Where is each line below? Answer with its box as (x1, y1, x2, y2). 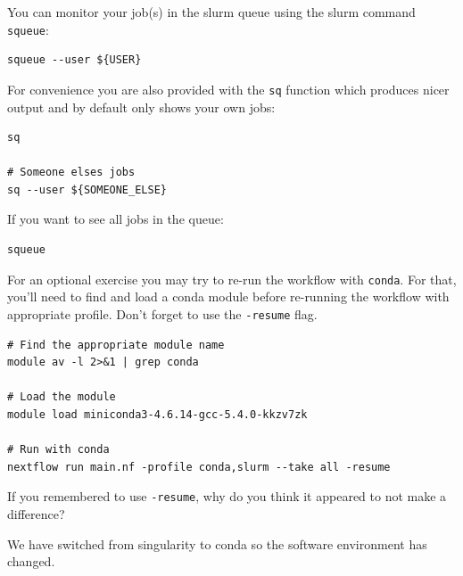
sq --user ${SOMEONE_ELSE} (7, 183, 167, 196)
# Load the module (7, 391, 116, 404)
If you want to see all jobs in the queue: (7, 210, 224, 228)
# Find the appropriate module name (7, 338, 225, 351)
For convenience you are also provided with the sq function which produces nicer (7, 79, 450, 98)
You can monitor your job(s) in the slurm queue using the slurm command (7, 3, 416, 21)
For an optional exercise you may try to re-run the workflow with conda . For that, (7, 269, 457, 288)
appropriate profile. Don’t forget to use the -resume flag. (7, 304, 318, 323)
